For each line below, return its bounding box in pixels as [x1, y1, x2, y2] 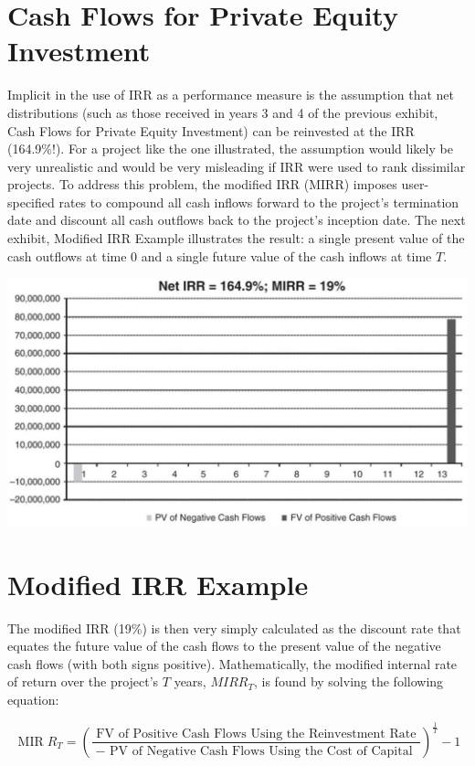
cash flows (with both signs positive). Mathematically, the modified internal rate [7, 654, 458, 673]
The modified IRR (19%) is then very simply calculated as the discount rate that [7, 618, 461, 637]
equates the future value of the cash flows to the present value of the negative [7, 636, 441, 655]
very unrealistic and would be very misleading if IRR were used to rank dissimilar [7, 156, 466, 176]
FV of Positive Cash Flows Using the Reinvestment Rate [96, 727, 417, 740]
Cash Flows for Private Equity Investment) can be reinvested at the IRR [7, 121, 415, 140]
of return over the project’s [7, 672, 159, 691]
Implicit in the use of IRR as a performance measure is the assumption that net [7, 85, 454, 104]
